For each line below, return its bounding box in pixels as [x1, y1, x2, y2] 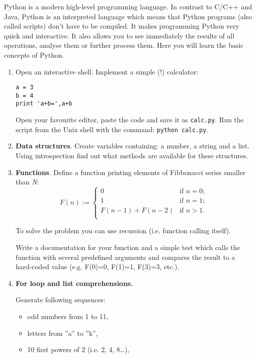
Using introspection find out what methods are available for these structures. [15, 150, 248, 161]
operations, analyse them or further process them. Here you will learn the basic [4, 40, 244, 50]
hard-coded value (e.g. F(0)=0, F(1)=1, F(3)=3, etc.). [15, 261, 180, 272]
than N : [15, 177, 39, 187]
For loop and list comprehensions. [15, 278, 133, 288]
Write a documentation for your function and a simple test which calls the [15, 242, 240, 252]
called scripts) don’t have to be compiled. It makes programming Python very [4, 21, 239, 31]
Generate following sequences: [15, 294, 106, 305]
